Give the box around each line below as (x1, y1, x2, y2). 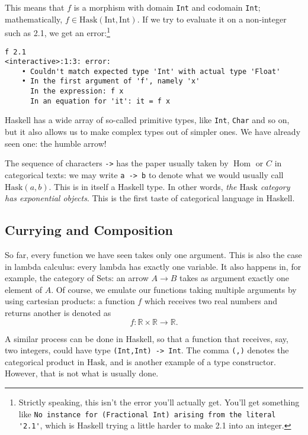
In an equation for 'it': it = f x (30, 96, 171, 105)
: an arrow (111, 272, 149, 284)
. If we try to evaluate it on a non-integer (137, 12, 287, 25)
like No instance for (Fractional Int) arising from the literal (18, 407, 276, 420)
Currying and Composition (5, 221, 174, 239)
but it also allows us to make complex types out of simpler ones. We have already (5, 125, 301, 138)
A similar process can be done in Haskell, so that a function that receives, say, (5, 332, 288, 344)
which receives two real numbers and (144, 295, 278, 307)
